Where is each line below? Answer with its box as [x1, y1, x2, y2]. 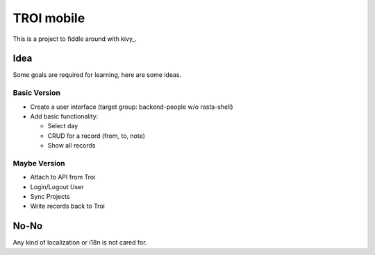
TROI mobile [12, 10, 85, 26]
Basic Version [12, 88, 60, 98]
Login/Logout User [30, 182, 84, 191]
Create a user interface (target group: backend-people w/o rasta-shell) [30, 103, 233, 111]
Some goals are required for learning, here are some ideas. [12, 71, 182, 79]
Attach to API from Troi [30, 173, 96, 182]
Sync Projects [30, 193, 70, 201]
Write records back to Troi [30, 202, 106, 211]
